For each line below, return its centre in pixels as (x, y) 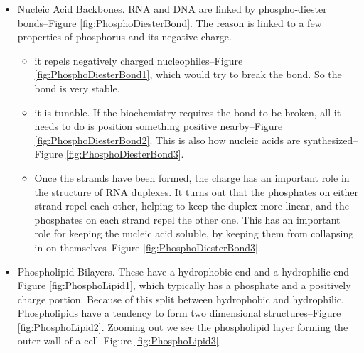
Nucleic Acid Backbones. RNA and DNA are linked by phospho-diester (172, 9)
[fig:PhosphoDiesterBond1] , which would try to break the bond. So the (188, 74)
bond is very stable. (77, 88)
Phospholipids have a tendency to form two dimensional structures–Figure (179, 313)
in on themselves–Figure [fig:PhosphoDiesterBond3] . (148, 247)
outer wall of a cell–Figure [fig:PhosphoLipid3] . (119, 341)
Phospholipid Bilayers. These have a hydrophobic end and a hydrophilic (174, 271)
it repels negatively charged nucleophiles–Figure (139, 60)
